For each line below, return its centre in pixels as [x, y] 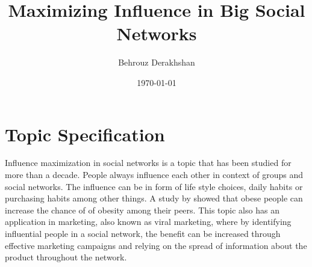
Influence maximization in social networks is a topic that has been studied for [148, 163]
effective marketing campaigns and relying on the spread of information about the [156, 245]
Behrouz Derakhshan [157, 62]
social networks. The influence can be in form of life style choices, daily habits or [154, 186]
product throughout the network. [66, 257]
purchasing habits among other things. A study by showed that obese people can [154, 198]
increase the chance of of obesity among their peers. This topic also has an [142, 210]
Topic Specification [85, 134]
